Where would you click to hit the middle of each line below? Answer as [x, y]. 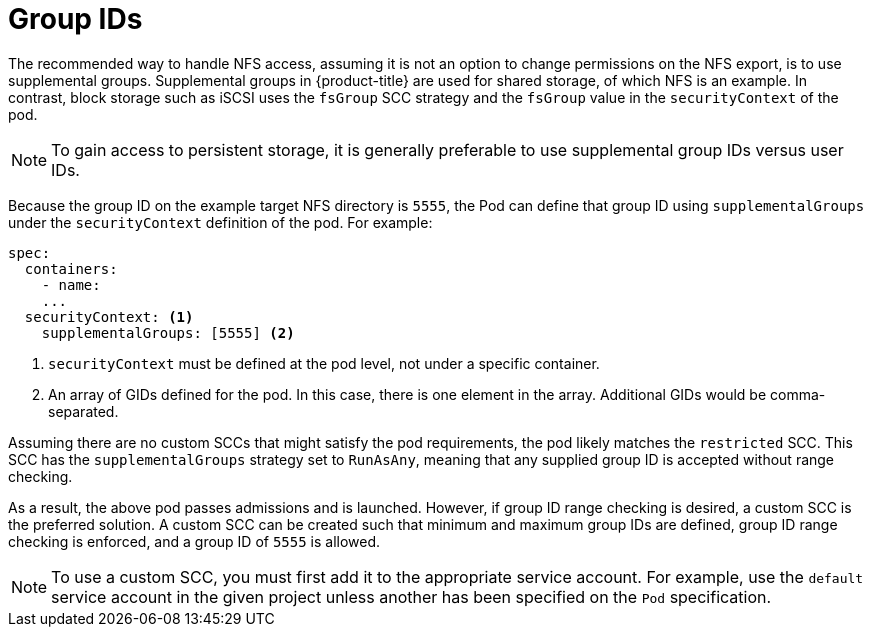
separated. [83, 411]
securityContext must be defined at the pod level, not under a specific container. [324, 363]
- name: [71, 284]
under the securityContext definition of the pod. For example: [220, 222]
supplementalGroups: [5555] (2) [168, 332]
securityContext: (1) [109, 316]
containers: [71, 268]
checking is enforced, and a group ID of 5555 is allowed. [194, 541]
